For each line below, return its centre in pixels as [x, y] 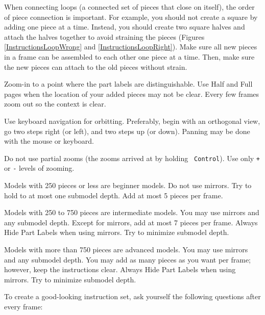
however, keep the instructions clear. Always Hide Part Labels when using [120, 269]
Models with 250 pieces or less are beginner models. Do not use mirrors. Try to [128, 185]
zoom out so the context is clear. [55, 104]
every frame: [23, 306]
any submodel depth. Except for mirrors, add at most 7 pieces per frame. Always [131, 222]
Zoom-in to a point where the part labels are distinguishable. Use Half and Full [128, 84]
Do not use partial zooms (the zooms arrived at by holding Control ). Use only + [132, 158]
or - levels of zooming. [39, 168]
